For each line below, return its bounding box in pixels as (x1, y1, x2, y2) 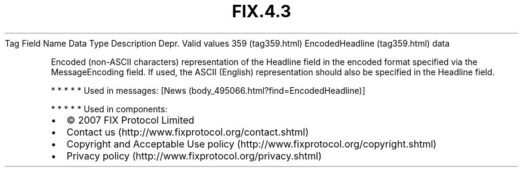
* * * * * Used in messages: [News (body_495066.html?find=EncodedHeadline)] (51, 85, 365, 96)
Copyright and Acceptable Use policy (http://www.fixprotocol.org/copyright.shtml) (66, 137, 437, 150)
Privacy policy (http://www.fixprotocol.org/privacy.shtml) (66, 149, 322, 162)
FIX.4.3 (232, 1, 291, 21)
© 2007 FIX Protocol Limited (66, 113, 195, 126)
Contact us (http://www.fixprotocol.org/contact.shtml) (66, 125, 309, 138)
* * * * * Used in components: (51, 103, 168, 114)
